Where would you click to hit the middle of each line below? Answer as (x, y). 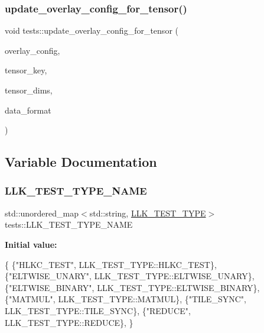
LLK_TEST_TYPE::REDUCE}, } (69, 322)
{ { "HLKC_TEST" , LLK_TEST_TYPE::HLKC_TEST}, (111, 264)
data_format (28, 110)
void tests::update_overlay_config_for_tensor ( (92, 30)
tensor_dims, (29, 90)
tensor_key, (26, 70)
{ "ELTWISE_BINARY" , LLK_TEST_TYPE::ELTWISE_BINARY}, (132, 287)
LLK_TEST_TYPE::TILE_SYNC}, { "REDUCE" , (98, 310)
